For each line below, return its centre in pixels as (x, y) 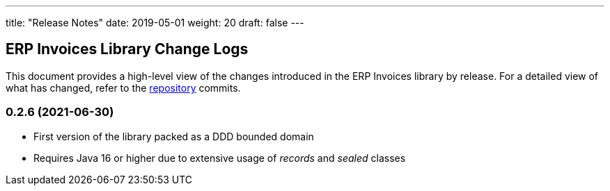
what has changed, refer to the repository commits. (123, 88)
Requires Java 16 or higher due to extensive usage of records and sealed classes (220, 158)
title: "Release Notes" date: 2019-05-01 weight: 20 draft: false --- (155, 23)
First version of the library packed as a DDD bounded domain (174, 136)
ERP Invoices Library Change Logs (127, 49)
